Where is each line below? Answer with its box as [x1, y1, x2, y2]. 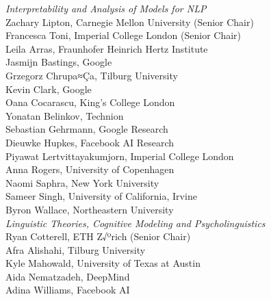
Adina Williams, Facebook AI [5, 283, 130, 297]
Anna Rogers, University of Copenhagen [5, 162, 175, 176]
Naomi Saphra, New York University [5, 175, 159, 189]
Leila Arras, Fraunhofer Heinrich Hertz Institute [5, 41, 208, 55]
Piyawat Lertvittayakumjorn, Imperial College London [5, 148, 234, 163]
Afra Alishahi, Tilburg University [5, 242, 146, 257]
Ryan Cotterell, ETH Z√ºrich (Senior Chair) [5, 229, 191, 244]
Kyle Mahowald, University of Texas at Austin [5, 256, 201, 270]
